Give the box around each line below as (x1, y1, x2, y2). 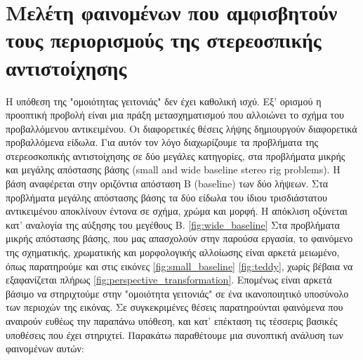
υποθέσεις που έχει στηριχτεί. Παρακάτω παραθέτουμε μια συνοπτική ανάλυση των (6, 327, 343, 342)
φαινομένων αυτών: (6, 341, 84, 356)
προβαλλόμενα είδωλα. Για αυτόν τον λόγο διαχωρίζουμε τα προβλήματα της (6, 135, 319, 149)
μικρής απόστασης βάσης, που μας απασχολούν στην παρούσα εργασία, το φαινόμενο (6, 231, 353, 246)
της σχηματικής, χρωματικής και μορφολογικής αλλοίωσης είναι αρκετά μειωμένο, (6, 245, 340, 260)
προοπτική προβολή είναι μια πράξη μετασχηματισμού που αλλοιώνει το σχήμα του (6, 107, 344, 122)
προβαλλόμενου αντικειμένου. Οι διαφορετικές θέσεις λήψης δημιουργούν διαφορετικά (6, 121, 357, 135)
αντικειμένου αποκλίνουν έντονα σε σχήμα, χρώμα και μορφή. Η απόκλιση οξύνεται (6, 204, 348, 218)
